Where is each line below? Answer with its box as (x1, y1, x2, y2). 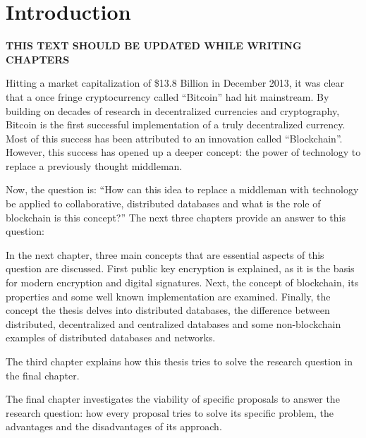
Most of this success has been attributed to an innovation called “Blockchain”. (6, 130, 343, 145)
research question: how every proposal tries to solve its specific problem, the (6, 405, 334, 420)
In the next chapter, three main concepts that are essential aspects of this (6, 247, 324, 262)
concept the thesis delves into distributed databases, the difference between (6, 303, 330, 317)
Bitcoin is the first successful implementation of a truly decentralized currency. (6, 117, 346, 132)
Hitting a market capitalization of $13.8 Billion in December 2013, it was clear (6, 75, 345, 90)
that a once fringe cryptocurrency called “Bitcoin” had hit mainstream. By (6, 89, 329, 104)
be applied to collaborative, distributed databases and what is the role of (6, 196, 321, 211)
